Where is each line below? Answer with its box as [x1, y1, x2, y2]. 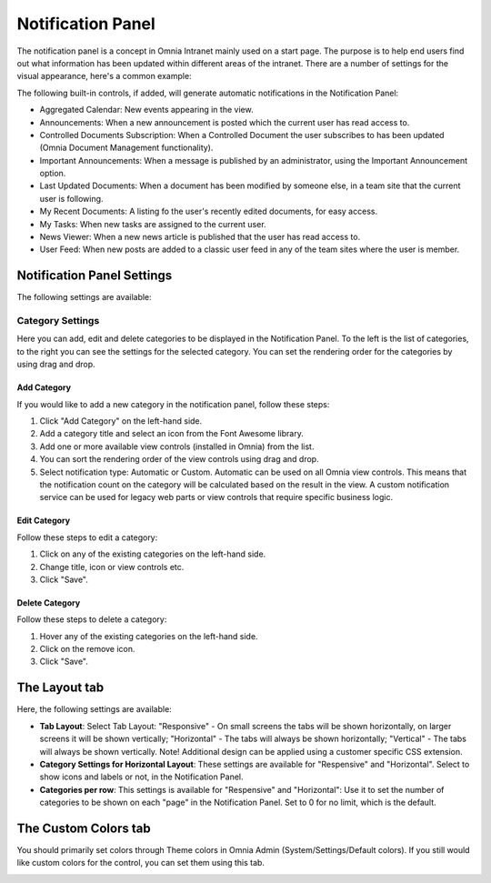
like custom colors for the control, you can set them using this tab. [16, 858, 266, 868]
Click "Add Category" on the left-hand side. [39, 416, 203, 426]
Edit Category [16, 515, 71, 527]
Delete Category [16, 597, 81, 608]
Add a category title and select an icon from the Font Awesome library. [39, 428, 304, 439]
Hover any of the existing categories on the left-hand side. [39, 630, 258, 641]
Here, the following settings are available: [16, 704, 172, 715]
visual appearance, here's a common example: [16, 71, 192, 82]
